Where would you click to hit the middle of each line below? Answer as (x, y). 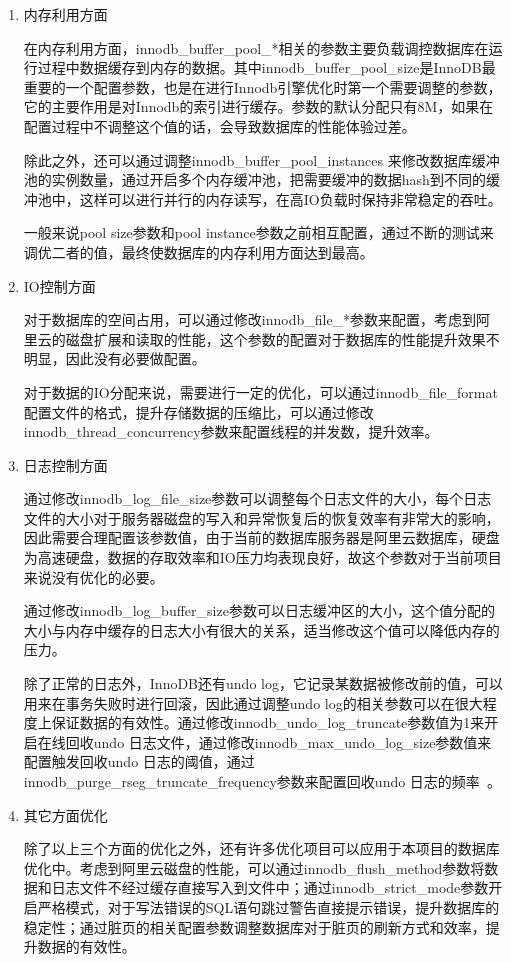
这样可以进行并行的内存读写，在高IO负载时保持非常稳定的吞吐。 (290, 198)
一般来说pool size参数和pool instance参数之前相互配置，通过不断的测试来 (258, 232)
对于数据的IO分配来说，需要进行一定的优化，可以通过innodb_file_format (260, 391)
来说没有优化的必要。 (93, 576)
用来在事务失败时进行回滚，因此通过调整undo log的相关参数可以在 (239, 702)
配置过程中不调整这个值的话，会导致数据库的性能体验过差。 (219, 125)
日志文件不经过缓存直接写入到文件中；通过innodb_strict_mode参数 (270, 887)
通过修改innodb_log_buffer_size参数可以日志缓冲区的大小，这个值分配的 (259, 610)
